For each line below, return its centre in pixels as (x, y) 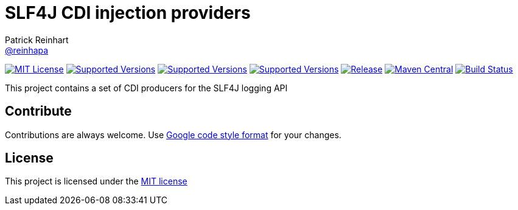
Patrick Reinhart (37, 40)
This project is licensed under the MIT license (96, 181)
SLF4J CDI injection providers (128, 13)
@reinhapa (27, 50)
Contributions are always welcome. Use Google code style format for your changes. (173, 135)
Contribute (38, 111)
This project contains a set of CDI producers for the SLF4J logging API (146, 88)
